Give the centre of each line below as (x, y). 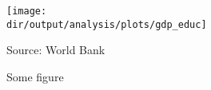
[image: (27, 11)
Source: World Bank (56, 50)
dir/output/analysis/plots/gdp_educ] (107, 24)
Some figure (35, 76)
